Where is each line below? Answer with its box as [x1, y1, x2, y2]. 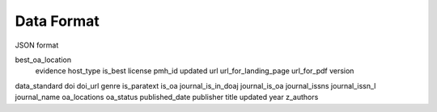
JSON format [15, 40, 59, 50]
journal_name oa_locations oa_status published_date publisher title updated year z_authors [15, 93, 319, 102]
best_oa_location [15, 55, 72, 64]
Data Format [15, 12, 100, 30]
